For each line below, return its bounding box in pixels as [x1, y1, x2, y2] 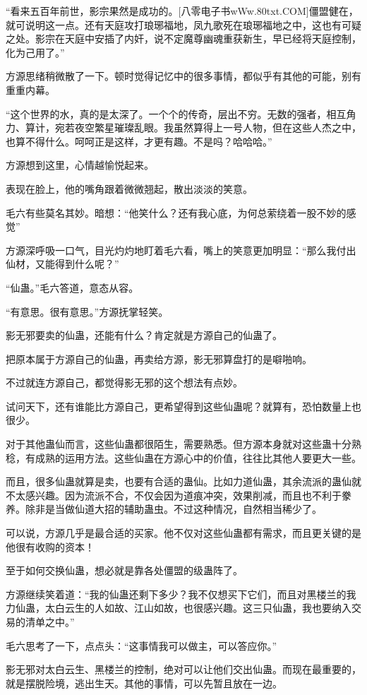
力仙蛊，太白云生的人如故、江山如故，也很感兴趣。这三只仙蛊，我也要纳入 [6, 600, 351, 615]
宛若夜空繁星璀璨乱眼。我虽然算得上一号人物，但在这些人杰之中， [54, 120, 361, 135]
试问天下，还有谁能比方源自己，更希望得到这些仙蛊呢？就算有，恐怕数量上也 [6, 398, 361, 413]
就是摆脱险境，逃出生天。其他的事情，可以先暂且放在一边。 [6, 675, 282, 690]
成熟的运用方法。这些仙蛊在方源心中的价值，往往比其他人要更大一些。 [35, 450, 361, 465]
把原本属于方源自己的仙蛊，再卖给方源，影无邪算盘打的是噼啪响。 [6, 351, 312, 366]
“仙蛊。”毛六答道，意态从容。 [6, 280, 139, 295]
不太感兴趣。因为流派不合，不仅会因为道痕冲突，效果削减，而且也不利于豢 [6, 487, 351, 502]
